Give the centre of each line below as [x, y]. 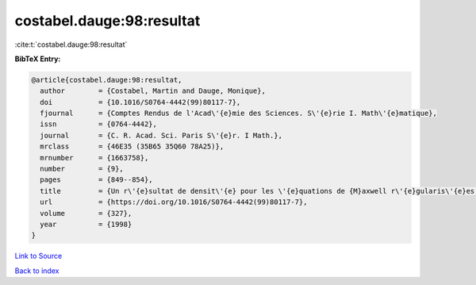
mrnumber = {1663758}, [94, 158]
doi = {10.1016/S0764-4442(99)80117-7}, [140, 102]
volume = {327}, [86, 213]
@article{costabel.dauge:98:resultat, [107, 80]
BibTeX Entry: [38, 59]
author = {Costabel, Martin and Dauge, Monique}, [153, 91]
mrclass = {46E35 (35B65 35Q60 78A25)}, [132, 146]
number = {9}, [82, 169]
